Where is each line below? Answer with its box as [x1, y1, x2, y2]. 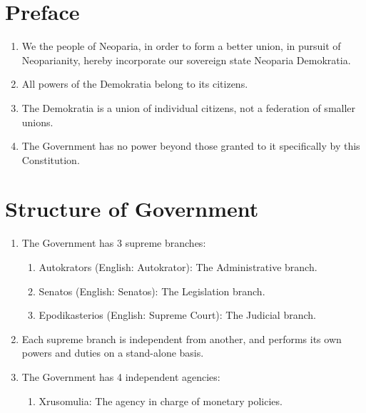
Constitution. [21, 152, 80, 167]
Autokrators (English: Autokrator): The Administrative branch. [39, 260, 317, 274]
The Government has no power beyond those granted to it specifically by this [21, 138, 360, 153]
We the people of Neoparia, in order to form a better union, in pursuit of [21, 39, 341, 53]
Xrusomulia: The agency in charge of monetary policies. [39, 393, 283, 408]
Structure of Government [5, 194, 259, 223]
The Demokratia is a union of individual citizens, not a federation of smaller [21, 100, 356, 115]
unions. [21, 114, 54, 129]
